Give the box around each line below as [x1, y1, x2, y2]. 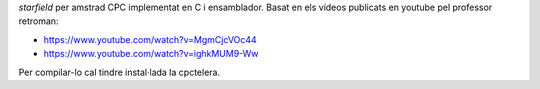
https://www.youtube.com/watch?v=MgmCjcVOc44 [43, 33, 257, 45]
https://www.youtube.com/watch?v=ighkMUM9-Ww [43, 48, 259, 60]
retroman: [18, 15, 59, 27]
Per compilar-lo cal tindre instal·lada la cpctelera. [18, 66, 220, 78]
